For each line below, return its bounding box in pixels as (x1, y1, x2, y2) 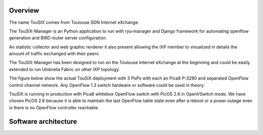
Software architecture (9, 117, 77, 126)
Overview (9, 6, 39, 15)
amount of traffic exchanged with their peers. (9, 51, 100, 57)
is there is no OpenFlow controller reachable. (9, 104, 99, 110)
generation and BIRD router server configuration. (9, 35, 107, 41)
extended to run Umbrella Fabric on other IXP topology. (9, 66, 120, 72)
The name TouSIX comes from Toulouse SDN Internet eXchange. (9, 19, 139, 25)
